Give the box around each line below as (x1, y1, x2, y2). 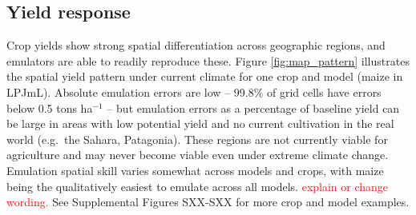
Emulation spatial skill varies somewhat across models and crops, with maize (6, 161, 384, 178)
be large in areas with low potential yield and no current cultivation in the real (6, 115, 394, 132)
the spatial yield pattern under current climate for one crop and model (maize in (6, 68, 403, 85)
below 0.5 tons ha (6, 99, 93, 116)
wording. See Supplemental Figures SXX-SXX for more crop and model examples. (6, 193, 410, 210)
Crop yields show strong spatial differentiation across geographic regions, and (6, 37, 386, 54)
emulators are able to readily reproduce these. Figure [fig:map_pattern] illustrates (6, 52, 410, 69)
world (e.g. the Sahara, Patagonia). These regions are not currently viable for (6, 130, 388, 147)
